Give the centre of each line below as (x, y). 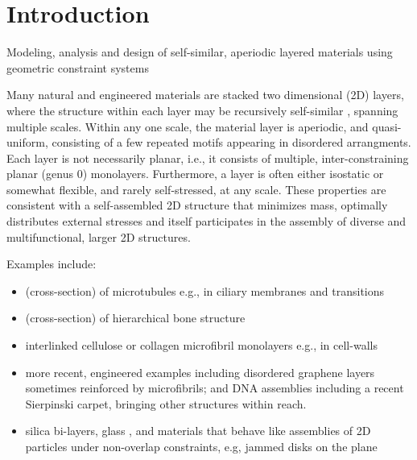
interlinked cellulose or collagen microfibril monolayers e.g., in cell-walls (201, 345)
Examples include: (52, 264)
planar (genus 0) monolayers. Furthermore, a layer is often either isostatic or (195, 174)
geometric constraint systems (78, 67)
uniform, (27, 142)
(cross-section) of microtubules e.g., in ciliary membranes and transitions (205, 290)
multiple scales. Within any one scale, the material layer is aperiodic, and (188, 126)
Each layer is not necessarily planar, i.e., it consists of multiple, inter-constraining (208, 157)
